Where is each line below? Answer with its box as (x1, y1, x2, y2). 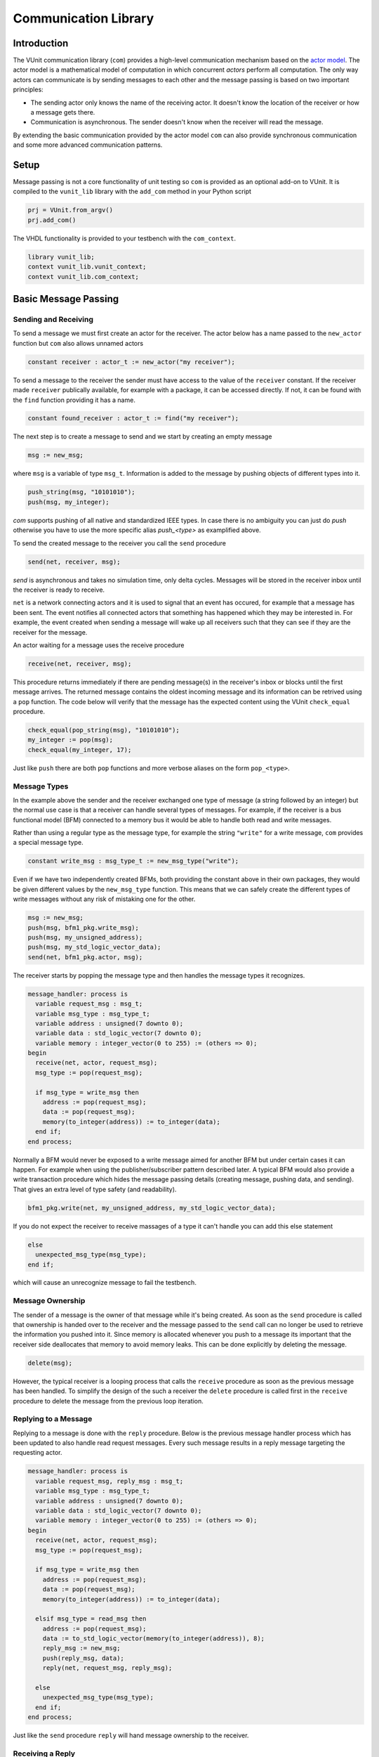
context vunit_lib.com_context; (27, 273, 140, 280)
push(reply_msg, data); (42, 1654, 124, 1662)
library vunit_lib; (27, 253, 95, 261)
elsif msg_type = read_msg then (35, 1615, 147, 1623)
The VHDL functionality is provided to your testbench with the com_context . (13, 234, 237, 242)
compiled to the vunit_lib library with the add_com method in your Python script (13, 187, 252, 196)
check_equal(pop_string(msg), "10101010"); (27, 726, 180, 734)
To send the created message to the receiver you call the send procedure (13, 538, 226, 547)
